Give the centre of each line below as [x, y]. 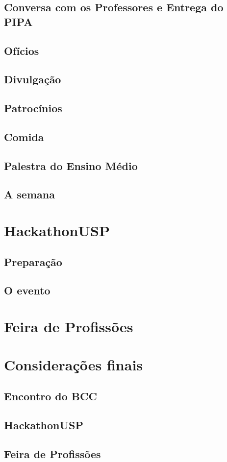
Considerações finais [74, 365]
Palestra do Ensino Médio [71, 165]
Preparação [33, 261]
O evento [27, 290]
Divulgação [33, 79]
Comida [24, 136]
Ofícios [22, 50]
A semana [29, 194]
